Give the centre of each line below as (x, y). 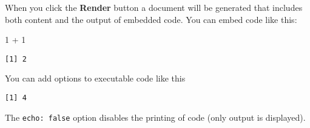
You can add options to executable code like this (95, 78)
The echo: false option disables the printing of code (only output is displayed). (155, 117)
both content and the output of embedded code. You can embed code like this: (151, 19)
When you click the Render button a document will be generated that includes (154, 7)
